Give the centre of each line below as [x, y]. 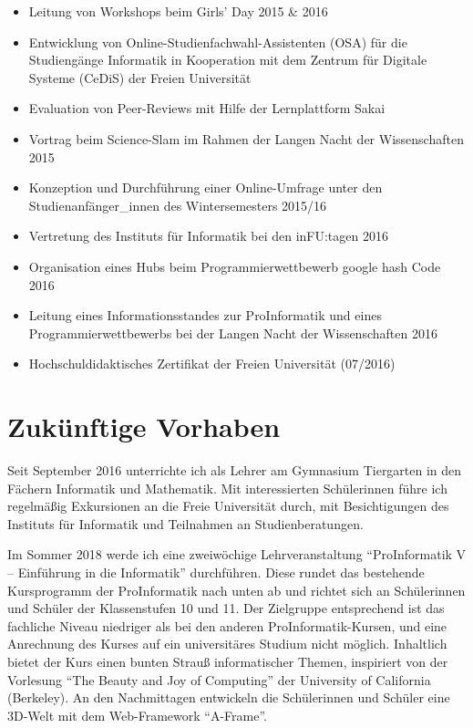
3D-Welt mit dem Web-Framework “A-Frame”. [137, 715]
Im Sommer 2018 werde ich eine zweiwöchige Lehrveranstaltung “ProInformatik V [237, 554]
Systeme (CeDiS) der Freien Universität [140, 77]
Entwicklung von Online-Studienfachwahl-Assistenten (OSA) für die [218, 42]
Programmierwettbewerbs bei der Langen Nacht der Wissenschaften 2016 [233, 333]
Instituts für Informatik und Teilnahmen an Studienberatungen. [185, 523]
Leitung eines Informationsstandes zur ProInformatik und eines [205, 315]
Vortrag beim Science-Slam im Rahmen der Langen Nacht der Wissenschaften [246, 138]
